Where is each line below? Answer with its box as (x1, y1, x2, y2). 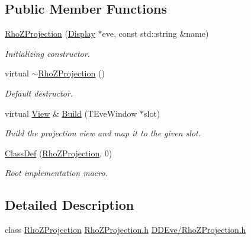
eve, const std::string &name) (102, 27, 209, 40)
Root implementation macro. (5, 167, 108, 179)
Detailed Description (5, 196, 134, 214)
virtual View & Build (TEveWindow (5, 107, 137, 119)
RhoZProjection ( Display (5, 27, 95, 40)
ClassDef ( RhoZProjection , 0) (5, 146, 112, 159)
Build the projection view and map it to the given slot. (5, 127, 201, 139)
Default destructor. (5, 87, 73, 99)
